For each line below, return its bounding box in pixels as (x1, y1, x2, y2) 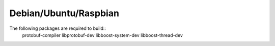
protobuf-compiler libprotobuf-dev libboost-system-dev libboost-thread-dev (22, 32, 183, 38)
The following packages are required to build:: (9, 25, 106, 31)
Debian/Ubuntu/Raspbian (9, 8, 120, 19)
